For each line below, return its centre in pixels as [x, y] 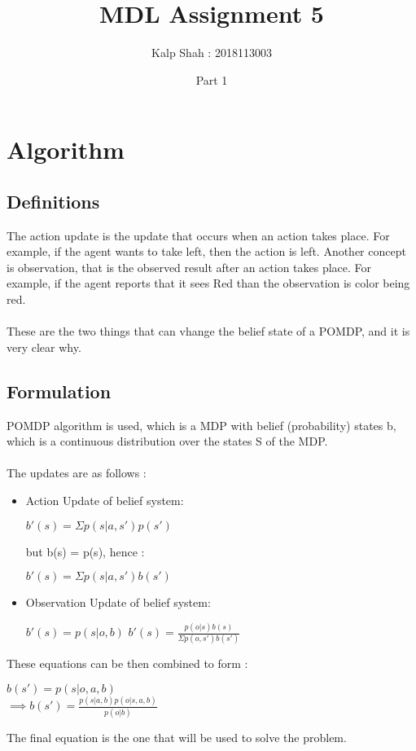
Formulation [59, 391]
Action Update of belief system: [105, 501]
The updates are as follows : [77, 473]
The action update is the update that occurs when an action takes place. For [198, 235]
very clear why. [44, 347]
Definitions [53, 201]
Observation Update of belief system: [118, 602]
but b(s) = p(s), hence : [85, 551]
